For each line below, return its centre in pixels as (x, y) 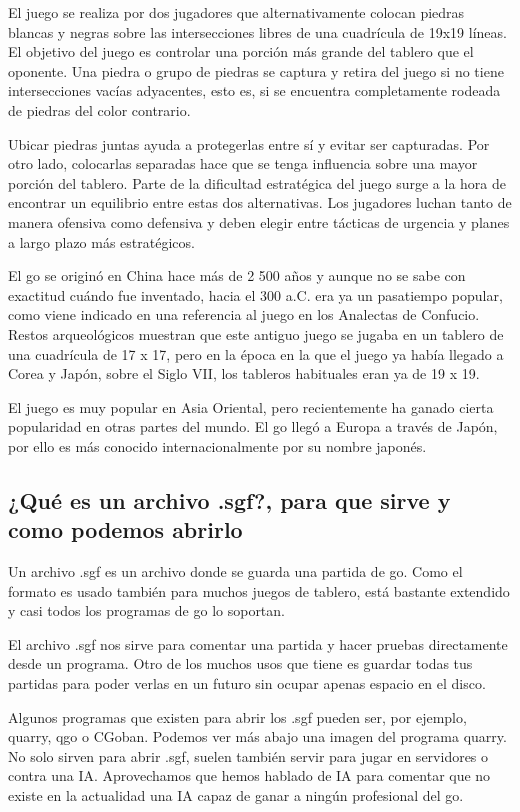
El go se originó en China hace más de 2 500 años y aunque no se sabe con (237, 275)
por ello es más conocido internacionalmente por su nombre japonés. (217, 445)
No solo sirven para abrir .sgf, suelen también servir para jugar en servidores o (248, 755)
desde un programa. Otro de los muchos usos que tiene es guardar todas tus (240, 663)
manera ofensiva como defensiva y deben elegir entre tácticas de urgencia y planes (259, 221)
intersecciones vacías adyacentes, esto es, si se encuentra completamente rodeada (254, 90)
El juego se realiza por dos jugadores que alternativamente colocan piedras (236, 12)
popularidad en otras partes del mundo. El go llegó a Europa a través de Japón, (253, 426)
